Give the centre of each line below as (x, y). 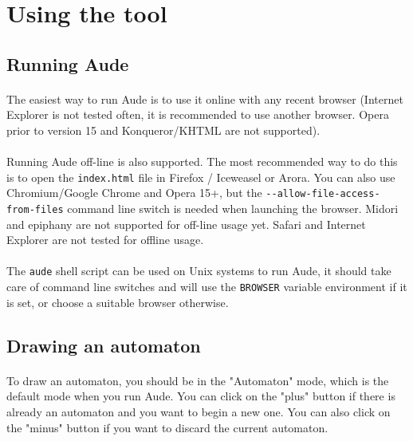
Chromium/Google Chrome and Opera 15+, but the (134, 193)
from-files (35, 210)
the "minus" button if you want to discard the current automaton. (167, 427)
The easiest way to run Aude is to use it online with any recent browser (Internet (205, 98)
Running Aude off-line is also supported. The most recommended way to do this (202, 161)
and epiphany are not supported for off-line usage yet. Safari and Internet (186, 224)
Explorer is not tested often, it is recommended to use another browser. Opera (198, 114)
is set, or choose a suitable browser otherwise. (118, 302)
